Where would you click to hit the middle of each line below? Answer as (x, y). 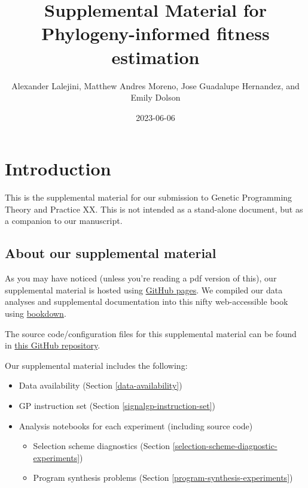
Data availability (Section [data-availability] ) (100, 385)
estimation (155, 57)
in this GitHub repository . (53, 345)
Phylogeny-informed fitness (155, 33)
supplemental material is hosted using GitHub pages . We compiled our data (144, 290)
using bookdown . (36, 313)
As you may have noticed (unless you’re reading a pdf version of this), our (141, 278)
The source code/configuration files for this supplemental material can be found (151, 333)
